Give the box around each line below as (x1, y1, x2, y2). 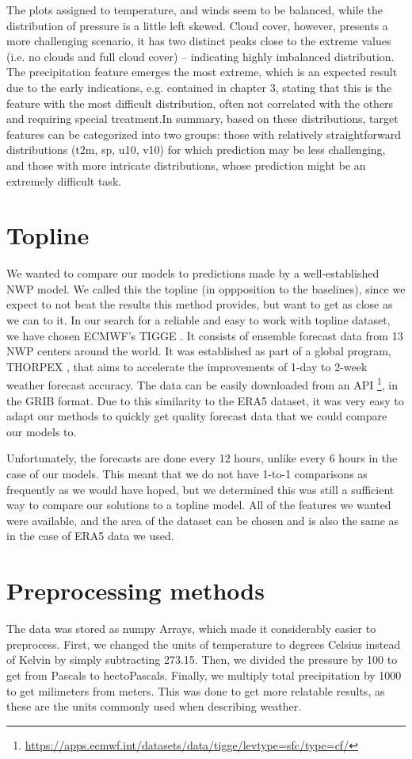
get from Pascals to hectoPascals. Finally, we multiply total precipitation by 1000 (6, 666, 402, 683)
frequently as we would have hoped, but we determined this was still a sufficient (6, 481, 395, 497)
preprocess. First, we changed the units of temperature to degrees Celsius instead (6, 635, 401, 652)
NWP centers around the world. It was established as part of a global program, (6, 343, 391, 359)
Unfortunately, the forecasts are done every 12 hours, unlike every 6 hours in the (6, 450, 398, 466)
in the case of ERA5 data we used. (6, 527, 174, 544)
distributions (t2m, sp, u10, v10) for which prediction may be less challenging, (6, 141, 386, 158)
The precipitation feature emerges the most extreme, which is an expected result (6, 63, 398, 80)
